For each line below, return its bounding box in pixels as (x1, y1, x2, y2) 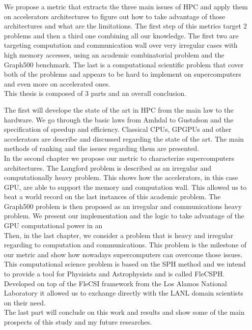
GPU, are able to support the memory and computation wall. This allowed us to (4, 181, 247, 192)
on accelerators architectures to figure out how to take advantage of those (4, 11, 225, 21)
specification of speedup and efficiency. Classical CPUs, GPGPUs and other (4, 124, 231, 134)
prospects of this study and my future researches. (4, 317, 152, 327)
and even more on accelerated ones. (4, 78, 111, 89)
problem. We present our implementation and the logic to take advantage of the (4, 210, 245, 221)
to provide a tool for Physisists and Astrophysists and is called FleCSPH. (4, 269, 225, 279)
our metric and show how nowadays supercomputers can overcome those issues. (4, 249, 243, 259)
